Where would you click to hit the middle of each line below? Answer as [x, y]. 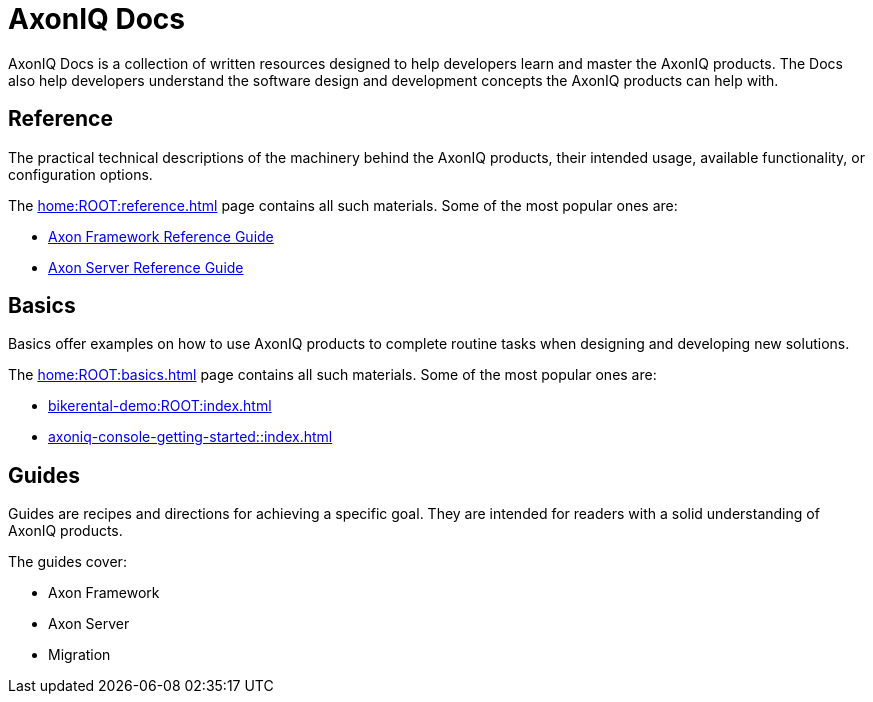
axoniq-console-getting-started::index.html [190, 437]
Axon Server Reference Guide [146, 267]
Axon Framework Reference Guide [161, 236]
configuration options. [80, 174]
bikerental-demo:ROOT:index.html [160, 406]
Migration [79, 655]
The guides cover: [67, 562]
